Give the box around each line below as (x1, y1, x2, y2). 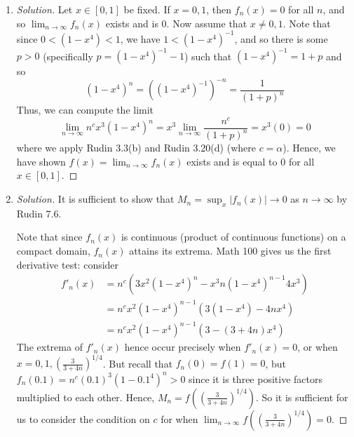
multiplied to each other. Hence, (16, 389, 155, 404)
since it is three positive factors (189, 371, 322, 386)
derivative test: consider (16, 257, 119, 271)
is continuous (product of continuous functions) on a (121, 229, 346, 244)
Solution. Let (16, 2, 73, 16)
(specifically (43, 48, 93, 63)
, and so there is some (234, 31, 328, 46)
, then (206, 2, 232, 16)
